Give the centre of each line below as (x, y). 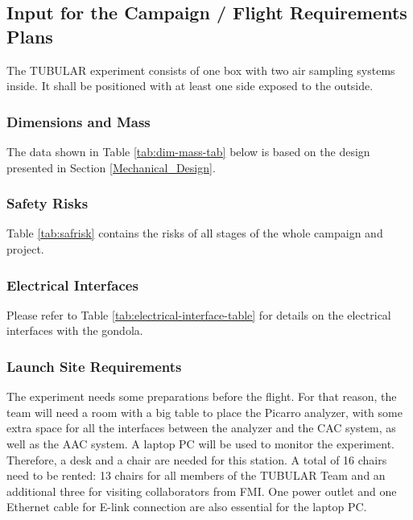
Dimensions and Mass (78, 121)
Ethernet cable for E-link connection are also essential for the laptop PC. (187, 507)
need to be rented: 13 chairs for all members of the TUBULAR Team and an (196, 475)
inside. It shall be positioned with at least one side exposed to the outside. (190, 86)
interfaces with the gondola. (75, 330)
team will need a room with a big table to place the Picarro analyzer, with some (204, 412)
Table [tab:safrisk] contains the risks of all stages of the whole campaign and (195, 233)
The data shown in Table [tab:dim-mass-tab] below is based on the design (188, 151)
